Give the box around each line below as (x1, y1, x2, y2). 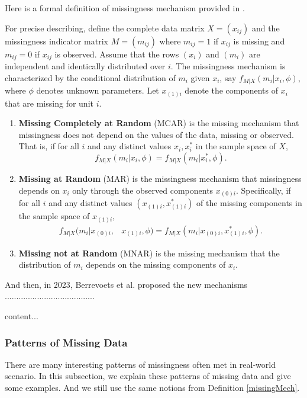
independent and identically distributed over (5, 60, 166, 72)
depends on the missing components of (86, 258, 226, 271)
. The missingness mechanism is (170, 60, 286, 72)
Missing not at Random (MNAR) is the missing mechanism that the (18, 246, 280, 259)
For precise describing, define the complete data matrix (5, 21, 205, 34)
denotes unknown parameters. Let (36, 84, 159, 97)
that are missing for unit (5, 97, 93, 109)
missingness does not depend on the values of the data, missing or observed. (18, 128, 294, 140)
